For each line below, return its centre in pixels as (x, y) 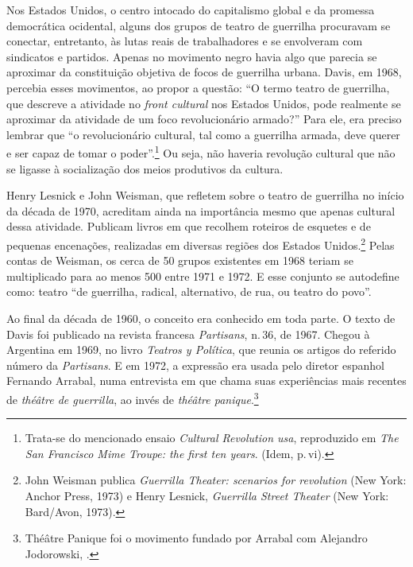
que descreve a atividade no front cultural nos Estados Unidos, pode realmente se (204, 103)
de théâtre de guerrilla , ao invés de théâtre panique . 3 (133, 398)
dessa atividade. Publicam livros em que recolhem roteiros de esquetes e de (189, 226)
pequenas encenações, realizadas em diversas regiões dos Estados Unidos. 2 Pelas (201, 243)
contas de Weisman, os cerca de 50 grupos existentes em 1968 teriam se (180, 260)
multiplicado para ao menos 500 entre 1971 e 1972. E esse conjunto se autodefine (203, 276)
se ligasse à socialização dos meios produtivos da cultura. (145, 168)
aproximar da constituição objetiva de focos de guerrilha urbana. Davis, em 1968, (204, 72)
